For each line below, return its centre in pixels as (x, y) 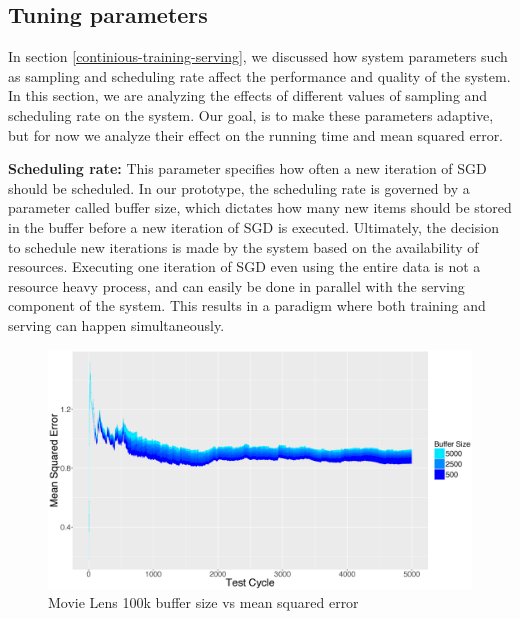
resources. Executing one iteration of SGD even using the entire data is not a (244, 266)
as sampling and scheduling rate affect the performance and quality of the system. (259, 75)
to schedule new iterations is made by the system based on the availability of (243, 246)
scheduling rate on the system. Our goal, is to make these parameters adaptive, (251, 114)
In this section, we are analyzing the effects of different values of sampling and (248, 95)
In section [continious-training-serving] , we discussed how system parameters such (258, 56)
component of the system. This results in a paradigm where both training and (247, 305)
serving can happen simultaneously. (116, 324)
